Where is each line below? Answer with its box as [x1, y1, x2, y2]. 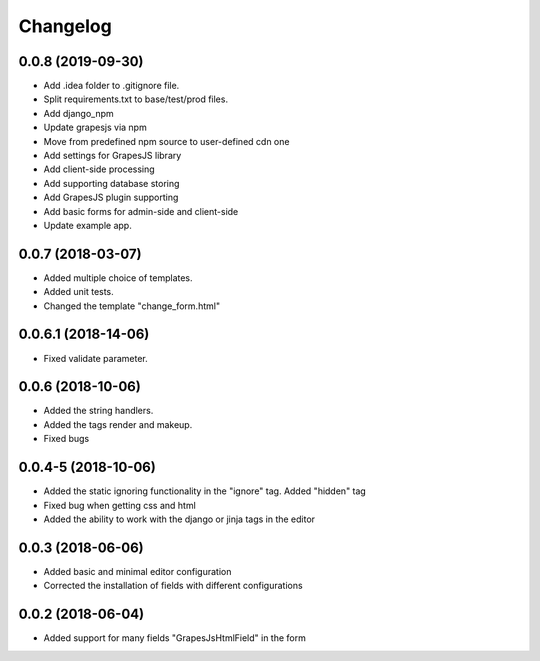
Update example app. [43, 219, 132, 231]
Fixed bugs [43, 433, 90, 445]
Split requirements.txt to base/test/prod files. [43, 93, 229, 105]
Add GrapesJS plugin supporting [43, 191, 179, 204]
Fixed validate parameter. [43, 352, 149, 364]
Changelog [18, 15, 112, 37]
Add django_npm [43, 107, 114, 119]
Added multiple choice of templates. [43, 271, 194, 284]
